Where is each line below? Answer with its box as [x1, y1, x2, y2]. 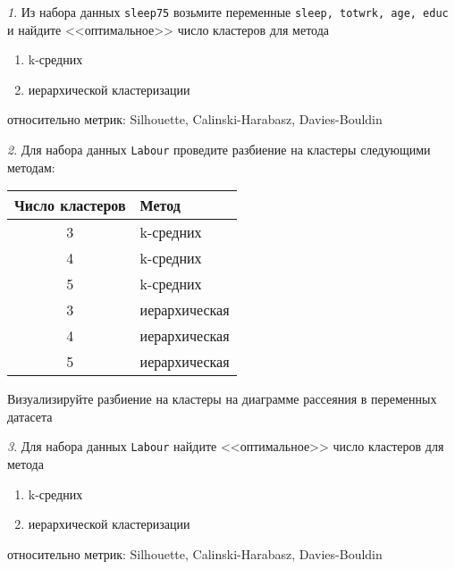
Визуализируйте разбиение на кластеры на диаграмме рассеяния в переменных [7, 389, 437, 408]
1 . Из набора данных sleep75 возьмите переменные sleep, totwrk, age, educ [7, 3, 449, 21]
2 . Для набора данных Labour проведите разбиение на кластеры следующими [7, 140, 431, 159]
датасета [7, 406, 53, 425]
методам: [7, 157, 55, 176]
